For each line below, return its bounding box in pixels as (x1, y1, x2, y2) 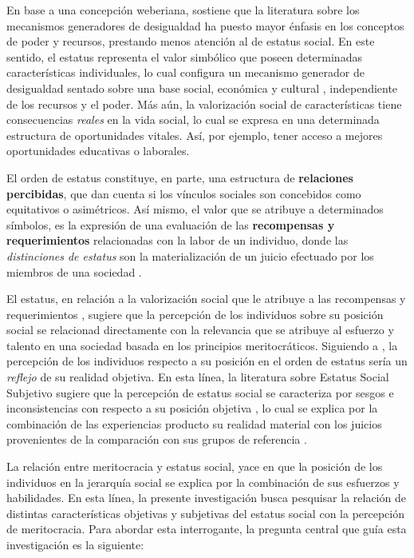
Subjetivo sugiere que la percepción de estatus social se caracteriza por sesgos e (6, 384, 394, 401)
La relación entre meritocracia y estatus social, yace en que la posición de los (6, 458, 383, 475)
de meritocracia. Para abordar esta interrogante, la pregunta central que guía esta (6, 520, 407, 537)
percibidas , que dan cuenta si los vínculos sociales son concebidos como (6, 185, 361, 201)
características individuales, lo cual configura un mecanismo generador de (6, 64, 365, 81)
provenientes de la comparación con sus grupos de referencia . (6, 431, 307, 448)
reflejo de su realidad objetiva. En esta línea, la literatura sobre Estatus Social (6, 369, 389, 385)
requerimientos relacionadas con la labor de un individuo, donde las (6, 232, 349, 249)
